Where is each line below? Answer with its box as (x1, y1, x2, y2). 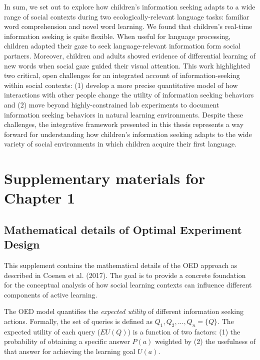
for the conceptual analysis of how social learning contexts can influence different (4, 279, 252, 290)
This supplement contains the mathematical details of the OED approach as (4, 260, 237, 270)
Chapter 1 (4, 187, 75, 208)
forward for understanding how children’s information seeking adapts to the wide (4, 128, 252, 139)
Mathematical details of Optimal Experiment (4, 221, 242, 237)
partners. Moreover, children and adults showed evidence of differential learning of (4, 50, 255, 60)
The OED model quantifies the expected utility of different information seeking (4, 306, 244, 316)
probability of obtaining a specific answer (4, 336, 130, 346)
